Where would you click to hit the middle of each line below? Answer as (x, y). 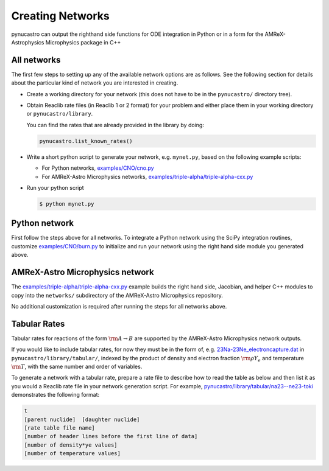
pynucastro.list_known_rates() (86, 141)
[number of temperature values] (73, 454)
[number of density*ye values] (71, 445)
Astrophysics (28, 42)
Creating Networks (60, 16)
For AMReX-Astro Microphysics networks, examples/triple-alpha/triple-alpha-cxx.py (147, 176)
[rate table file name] (60, 428)
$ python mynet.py (67, 204)
